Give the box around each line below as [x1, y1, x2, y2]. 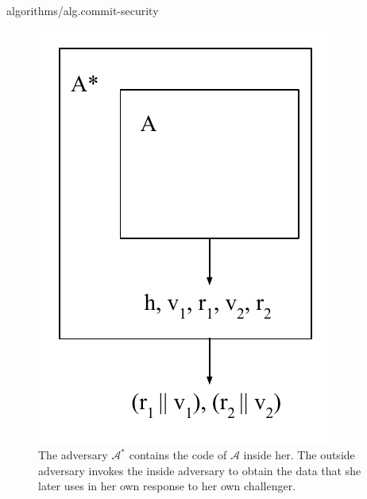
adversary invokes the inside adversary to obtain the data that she [38, 462, 361, 478]
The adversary [38, 447, 108, 463]
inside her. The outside [243, 447, 355, 463]
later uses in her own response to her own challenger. [38, 478, 296, 494]
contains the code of [129, 447, 227, 463]
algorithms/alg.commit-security [6, 2, 159, 18]
